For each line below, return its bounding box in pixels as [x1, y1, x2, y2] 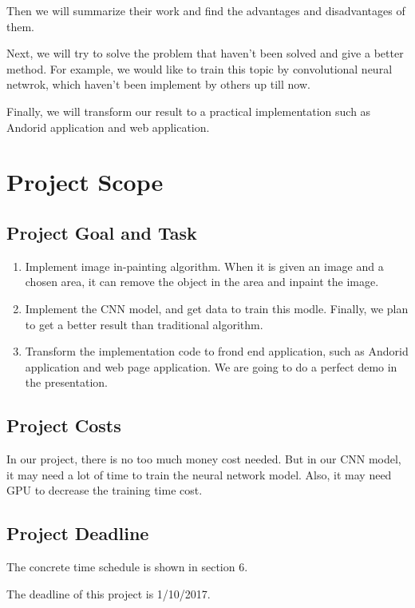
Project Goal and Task [6, 220, 197, 244]
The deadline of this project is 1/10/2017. [6, 585, 211, 602]
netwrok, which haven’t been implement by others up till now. [6, 76, 310, 93]
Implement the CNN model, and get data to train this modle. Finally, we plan [25, 300, 409, 316]
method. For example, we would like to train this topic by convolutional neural [6, 60, 393, 77]
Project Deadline [6, 521, 149, 546]
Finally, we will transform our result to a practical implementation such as [6, 102, 371, 119]
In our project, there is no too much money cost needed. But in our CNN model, [6, 451, 401, 467]
